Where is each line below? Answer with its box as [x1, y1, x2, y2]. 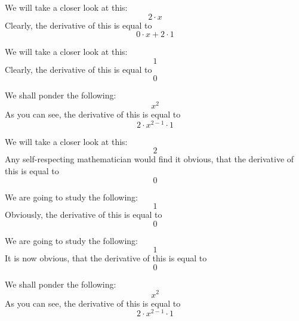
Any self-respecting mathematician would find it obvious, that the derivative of [5, 153, 294, 165]
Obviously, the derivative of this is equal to [5, 208, 162, 221]
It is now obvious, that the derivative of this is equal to [5, 252, 207, 264]
